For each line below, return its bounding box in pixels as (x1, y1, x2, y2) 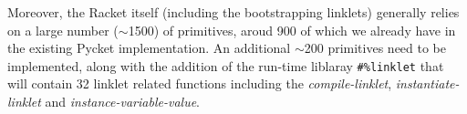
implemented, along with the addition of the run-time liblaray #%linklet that (7, 56, 444, 75)
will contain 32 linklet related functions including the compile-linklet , (7, 74, 392, 93)
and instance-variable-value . (45, 92, 200, 111)
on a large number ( (7, 20, 119, 39)
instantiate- (395, 74, 460, 93)
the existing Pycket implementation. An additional (7, 38, 291, 57)
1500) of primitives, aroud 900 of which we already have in (128, 20, 456, 39)
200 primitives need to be (304, 38, 447, 57)
